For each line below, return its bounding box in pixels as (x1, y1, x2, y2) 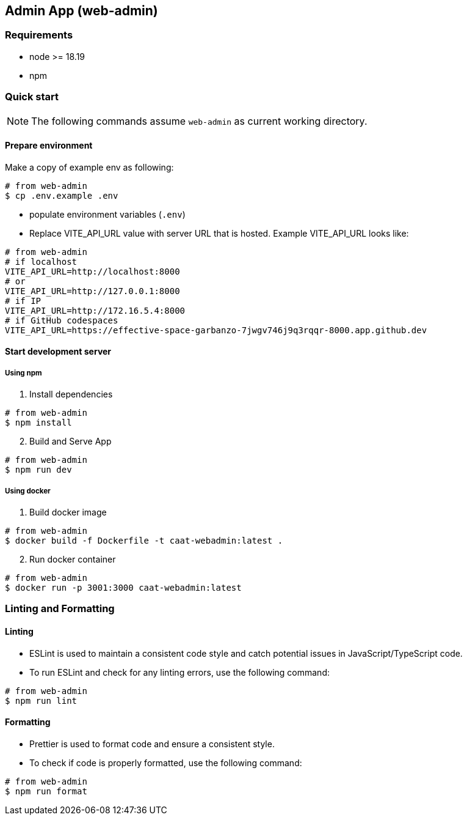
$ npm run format (5, 786, 87, 796)
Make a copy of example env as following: (5, 161, 174, 172)
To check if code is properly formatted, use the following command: (29, 757, 302, 768)
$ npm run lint (5, 695, 78, 706)
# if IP (5, 295, 42, 306)
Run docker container (29, 553, 116, 564)
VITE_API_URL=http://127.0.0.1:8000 (5, 286, 180, 296)
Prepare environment (5, 140, 93, 151)
